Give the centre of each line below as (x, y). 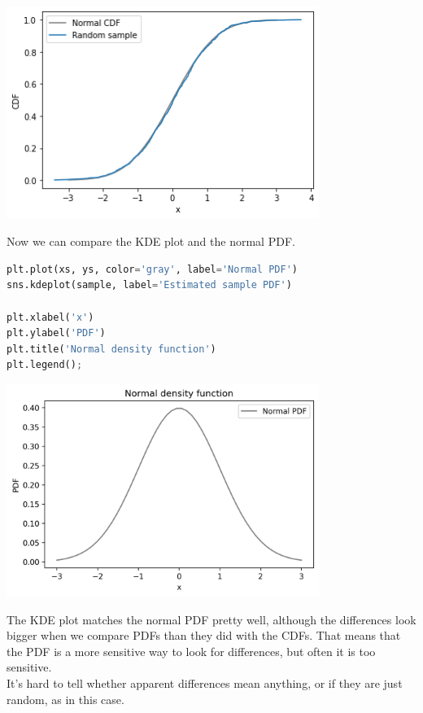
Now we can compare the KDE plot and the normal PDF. (151, 241)
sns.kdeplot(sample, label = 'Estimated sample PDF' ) (149, 285)
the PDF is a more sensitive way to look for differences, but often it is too (191, 651)
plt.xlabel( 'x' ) (50, 317)
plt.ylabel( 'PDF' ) (56, 333)
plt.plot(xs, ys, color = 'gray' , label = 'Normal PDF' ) (152, 269)
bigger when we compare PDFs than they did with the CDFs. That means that (204, 635)
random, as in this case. (65, 699)
